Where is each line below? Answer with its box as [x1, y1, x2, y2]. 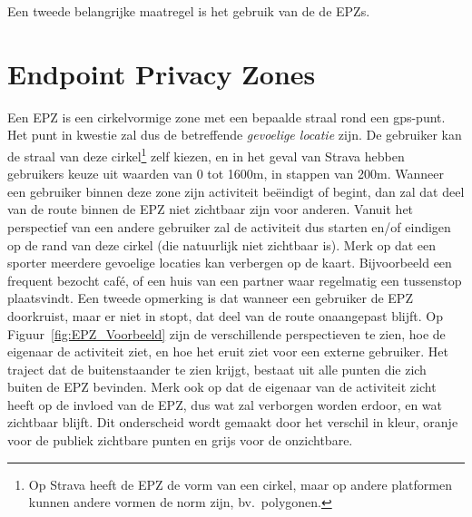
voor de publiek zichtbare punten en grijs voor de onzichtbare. [7, 431, 353, 450]
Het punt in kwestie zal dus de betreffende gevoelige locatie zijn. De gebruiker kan [7, 125, 462, 144]
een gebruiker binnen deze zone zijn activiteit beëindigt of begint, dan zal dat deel [7, 181, 465, 200]
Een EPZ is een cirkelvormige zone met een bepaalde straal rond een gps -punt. [7, 107, 446, 126]
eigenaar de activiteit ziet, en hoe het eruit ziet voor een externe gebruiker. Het [7, 342, 448, 361]
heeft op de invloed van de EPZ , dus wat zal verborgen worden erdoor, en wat [7, 395, 443, 414]
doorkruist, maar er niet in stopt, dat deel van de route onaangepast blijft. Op [7, 306, 443, 325]
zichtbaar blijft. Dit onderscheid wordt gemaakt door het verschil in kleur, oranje [7, 413, 458, 432]
